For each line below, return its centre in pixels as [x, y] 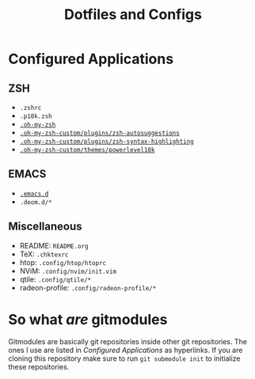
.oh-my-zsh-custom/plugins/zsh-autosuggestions [99, 133]
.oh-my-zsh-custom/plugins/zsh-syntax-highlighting [107, 142]
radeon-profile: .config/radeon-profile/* [88, 287]
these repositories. [39, 366]
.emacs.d [34, 194]
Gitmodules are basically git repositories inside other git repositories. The [128, 341]
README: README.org [54, 245]
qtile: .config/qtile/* [55, 279]
